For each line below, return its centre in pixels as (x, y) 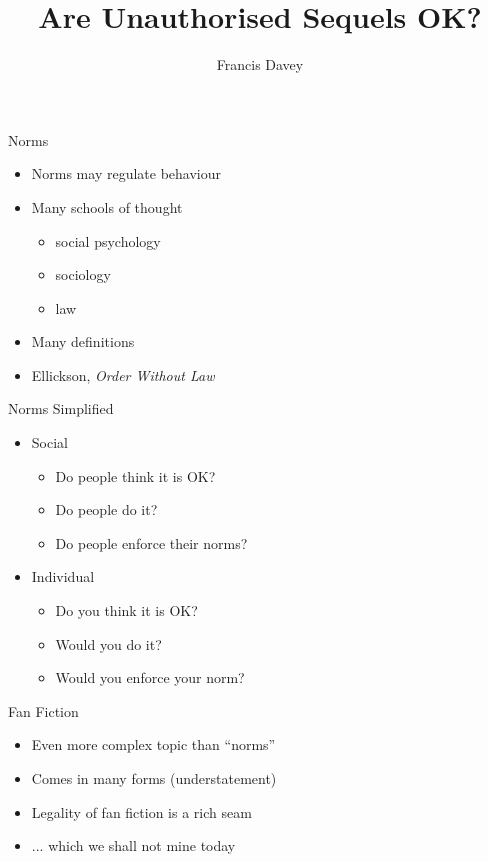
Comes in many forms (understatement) (154, 778)
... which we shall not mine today (133, 845)
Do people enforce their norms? (151, 542)
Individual (63, 576)
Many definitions (83, 341)
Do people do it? (106, 509)
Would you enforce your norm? (150, 677)
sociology (83, 274)
